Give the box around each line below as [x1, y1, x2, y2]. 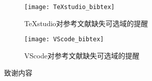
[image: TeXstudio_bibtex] [24, 4, 115, 11]
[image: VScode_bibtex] [24, 36, 104, 43]
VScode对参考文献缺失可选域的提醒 [24, 50, 139, 60]
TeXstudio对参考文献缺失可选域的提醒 [24, 18, 148, 28]
